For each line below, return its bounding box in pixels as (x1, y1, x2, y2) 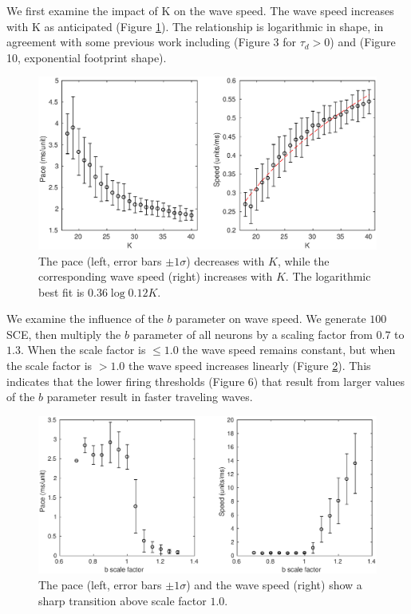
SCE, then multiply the (6, 325, 121, 342)
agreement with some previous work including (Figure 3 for (6, 33, 297, 50)
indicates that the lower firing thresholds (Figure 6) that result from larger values (6, 372, 405, 389)
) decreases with (186, 252, 265, 269)
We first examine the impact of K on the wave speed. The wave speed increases (6, 2, 394, 18)
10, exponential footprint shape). (6, 49, 167, 65)
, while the (277, 252, 330, 269)
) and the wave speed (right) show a (186, 576, 362, 592)
